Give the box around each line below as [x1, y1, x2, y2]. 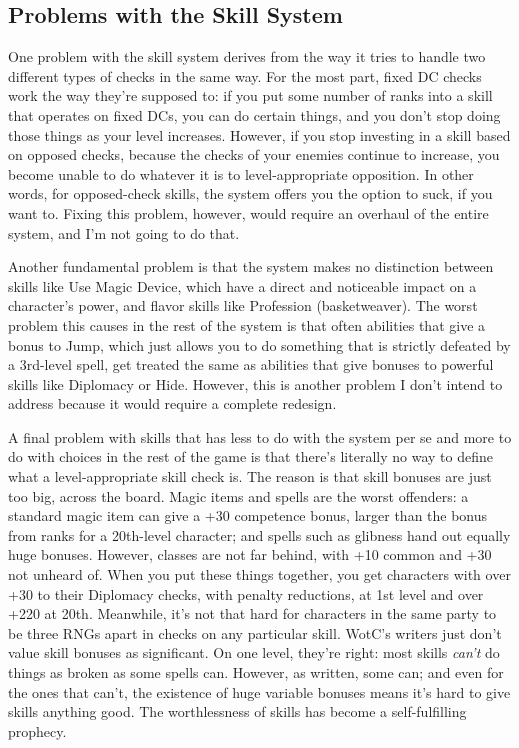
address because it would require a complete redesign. [8, 393, 337, 414]
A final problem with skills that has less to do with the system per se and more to [8, 426, 512, 447]
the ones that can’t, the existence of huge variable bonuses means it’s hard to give [8, 681, 511, 702]
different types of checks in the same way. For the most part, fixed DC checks [8, 65, 482, 86]
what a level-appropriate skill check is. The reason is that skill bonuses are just [8, 466, 492, 487]
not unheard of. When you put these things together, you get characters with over [8, 564, 511, 585]
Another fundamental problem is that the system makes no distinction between [8, 256, 494, 277]
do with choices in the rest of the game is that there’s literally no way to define [8, 446, 493, 467]
